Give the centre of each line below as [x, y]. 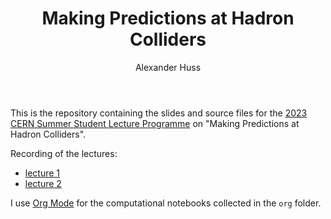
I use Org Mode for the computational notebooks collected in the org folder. [166, 203]
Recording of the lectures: [64, 153]
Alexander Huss [168, 67]
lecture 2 [43, 183]
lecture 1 [42, 173]
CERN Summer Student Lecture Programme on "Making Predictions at [155, 123]
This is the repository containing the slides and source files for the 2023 [159, 113]
